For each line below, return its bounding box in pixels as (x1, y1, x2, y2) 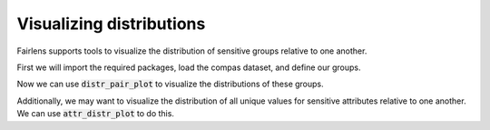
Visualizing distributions (16, 14, 206, 34)
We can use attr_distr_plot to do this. (16, 108, 174, 119)
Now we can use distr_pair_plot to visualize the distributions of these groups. (16, 78, 324, 90)
